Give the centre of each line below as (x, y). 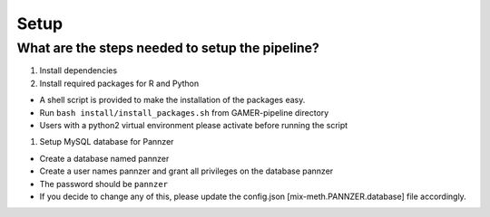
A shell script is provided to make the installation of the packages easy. (172, 100)
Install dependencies (78, 71)
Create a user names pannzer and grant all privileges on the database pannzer (186, 171)
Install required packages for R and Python (119, 83)
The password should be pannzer (103, 184)
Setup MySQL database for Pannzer (107, 142)
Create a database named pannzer (104, 158)
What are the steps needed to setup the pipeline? (168, 48)
